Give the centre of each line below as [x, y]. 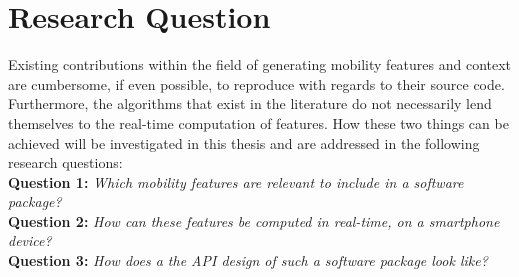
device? [30, 240]
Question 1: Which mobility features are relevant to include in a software [236, 181]
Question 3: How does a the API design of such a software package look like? [248, 260]
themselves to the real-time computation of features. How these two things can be [258, 122]
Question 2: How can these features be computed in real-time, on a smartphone [254, 220]
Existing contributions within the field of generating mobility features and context [260, 64]
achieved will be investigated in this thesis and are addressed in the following [244, 142]
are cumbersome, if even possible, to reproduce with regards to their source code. [256, 83]
